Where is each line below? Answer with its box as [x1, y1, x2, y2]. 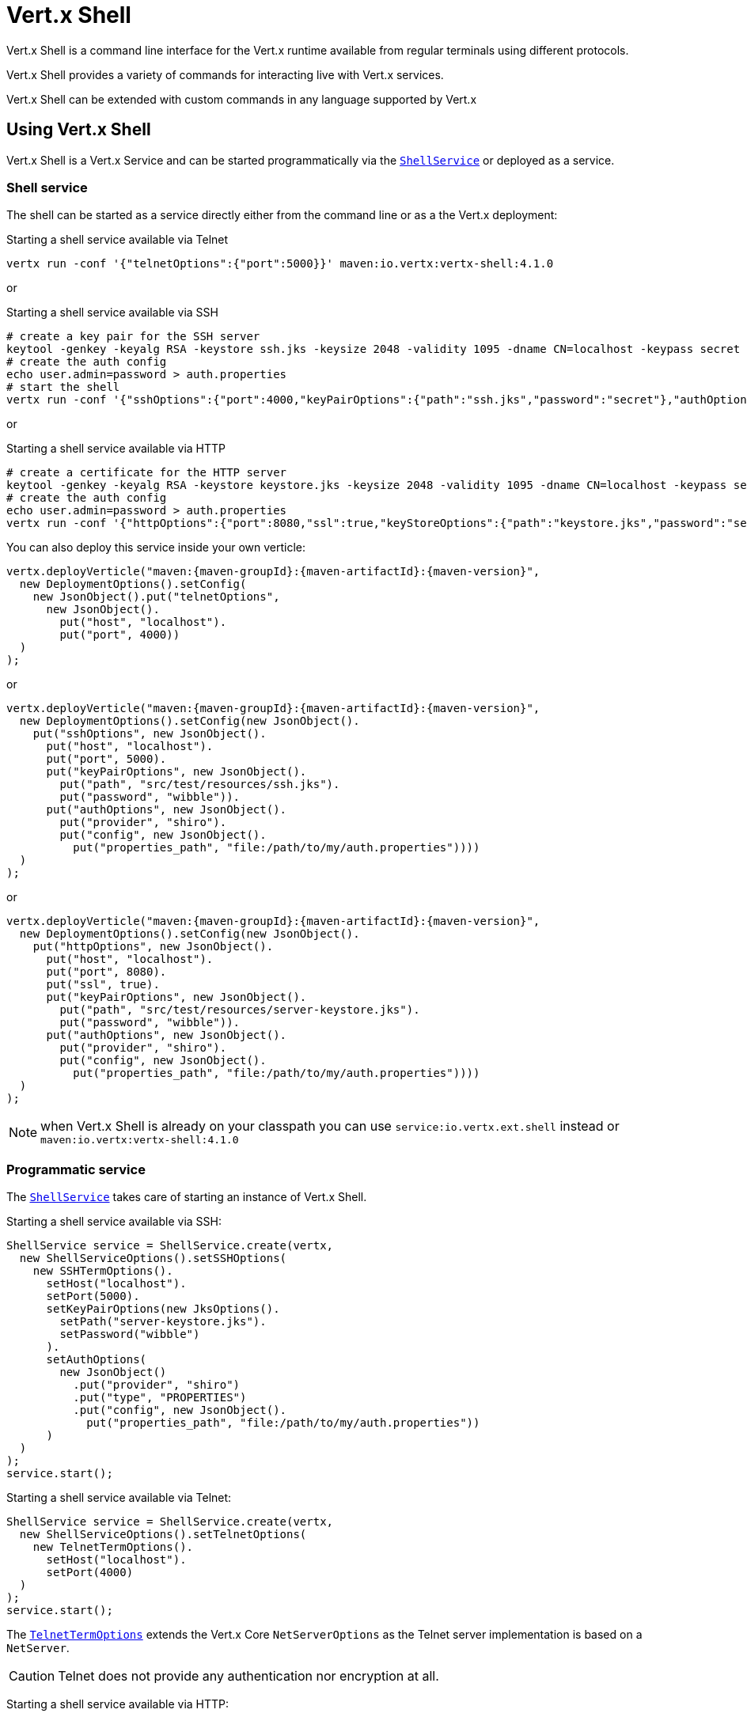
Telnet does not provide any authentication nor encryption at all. [58, 1668, 439, 1685]
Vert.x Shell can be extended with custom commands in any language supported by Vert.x [6, 92, 477, 106]
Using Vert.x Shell [6, 119, 151, 140]
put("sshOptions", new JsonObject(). [32, 727, 267, 741]
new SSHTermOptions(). [32, 1264, 173, 1278]
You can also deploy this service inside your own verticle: [6, 540, 306, 555]
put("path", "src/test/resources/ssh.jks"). [59, 778, 340, 791]
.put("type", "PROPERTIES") [73, 1391, 247, 1404]
